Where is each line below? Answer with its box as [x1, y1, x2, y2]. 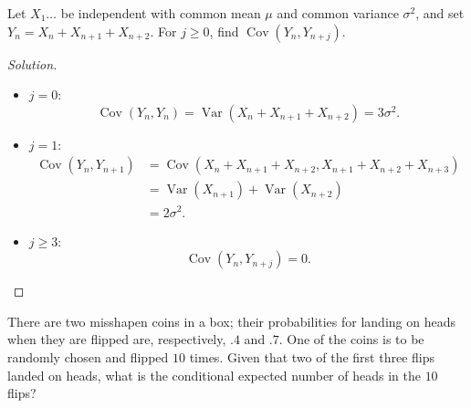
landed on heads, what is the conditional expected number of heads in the [7, 365, 421, 384]
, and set [415, 4, 465, 22]
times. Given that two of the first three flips [189, 347, 434, 366]
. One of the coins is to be [278, 330, 424, 349]
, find [209, 21, 239, 40]
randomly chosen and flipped [7, 347, 169, 366]
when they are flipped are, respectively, [7, 330, 226, 349]
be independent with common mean [60, 4, 261, 22]
